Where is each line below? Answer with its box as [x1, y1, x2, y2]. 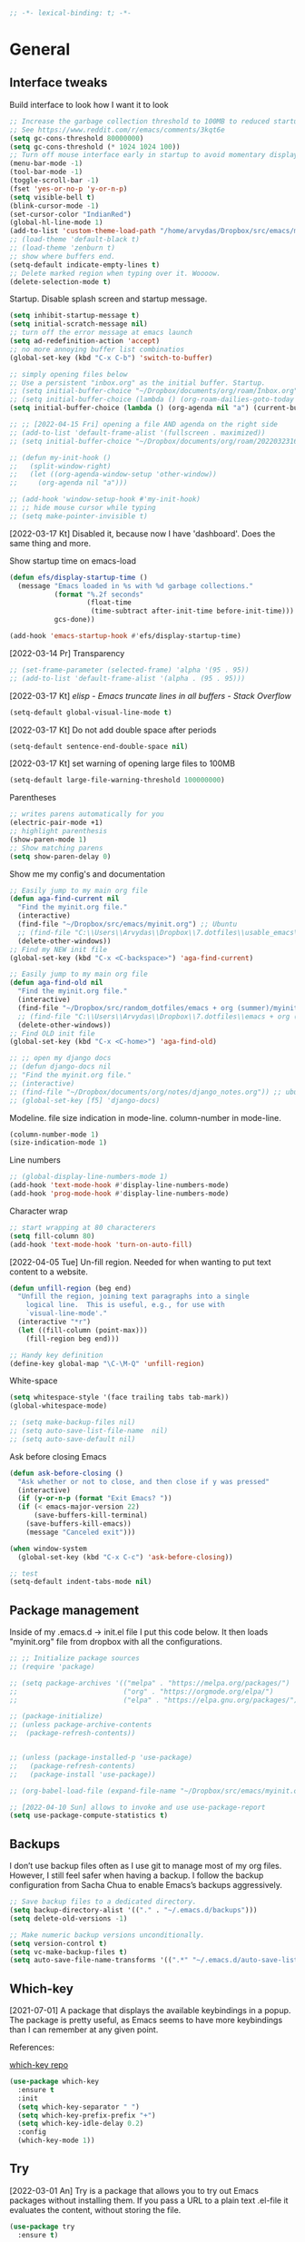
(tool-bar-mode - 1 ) [9, 168, 84, 177]
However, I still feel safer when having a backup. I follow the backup [9, 1870, 264, 1881]
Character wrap [9, 1205, 68, 1216]
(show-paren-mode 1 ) [9, 835, 88, 844]
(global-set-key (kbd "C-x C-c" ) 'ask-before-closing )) [17, 1552, 233, 1561]
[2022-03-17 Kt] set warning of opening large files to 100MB [9, 758, 236, 769]
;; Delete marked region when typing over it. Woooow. [9, 269, 221, 278]
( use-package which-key [9, 2077, 100, 2087]
